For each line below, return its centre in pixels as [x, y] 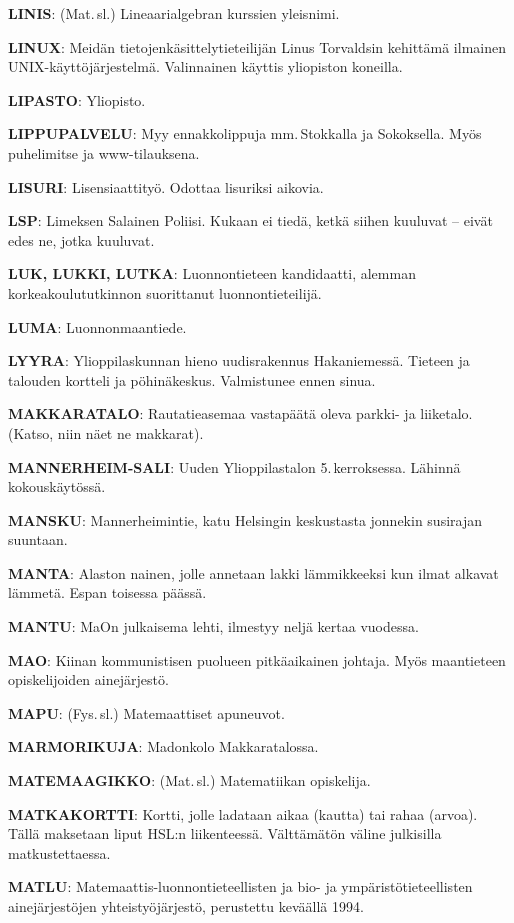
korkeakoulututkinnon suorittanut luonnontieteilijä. [165, 292]
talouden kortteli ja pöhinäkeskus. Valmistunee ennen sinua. [192, 379]
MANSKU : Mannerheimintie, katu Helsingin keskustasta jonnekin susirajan [245, 519]
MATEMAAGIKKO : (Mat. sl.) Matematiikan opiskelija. [189, 780]
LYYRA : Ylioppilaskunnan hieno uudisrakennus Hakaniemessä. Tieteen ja [239, 360]
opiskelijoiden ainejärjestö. [88, 679]
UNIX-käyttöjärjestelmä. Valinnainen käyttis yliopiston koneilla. [205, 66]
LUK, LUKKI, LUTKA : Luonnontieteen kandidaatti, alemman [212, 273]
